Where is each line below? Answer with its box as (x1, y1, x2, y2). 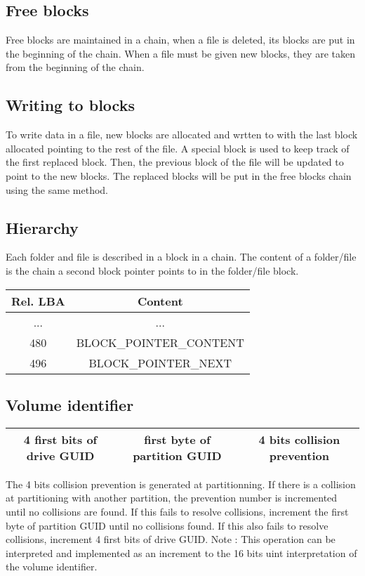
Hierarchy (6, 216, 79, 238)
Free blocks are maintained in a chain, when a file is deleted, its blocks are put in (6, 32, 355, 47)
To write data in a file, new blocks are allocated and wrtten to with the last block (6, 127, 358, 142)
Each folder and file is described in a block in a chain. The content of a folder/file (6, 249, 357, 264)
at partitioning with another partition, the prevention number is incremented (6, 490, 338, 505)
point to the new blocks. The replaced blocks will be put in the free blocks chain (6, 168, 352, 183)
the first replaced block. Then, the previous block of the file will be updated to (6, 155, 344, 169)
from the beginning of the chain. (6, 60, 145, 74)
